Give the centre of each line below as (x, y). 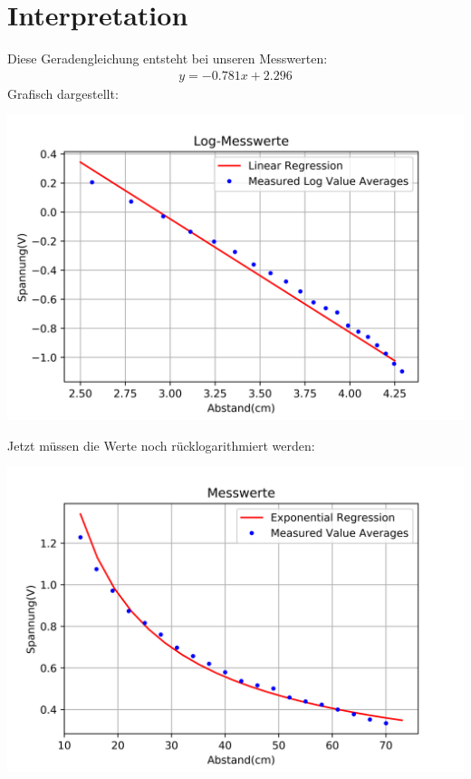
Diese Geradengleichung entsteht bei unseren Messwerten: (168, 58)
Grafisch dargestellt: (63, 93)
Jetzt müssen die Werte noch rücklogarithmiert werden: (161, 445)
